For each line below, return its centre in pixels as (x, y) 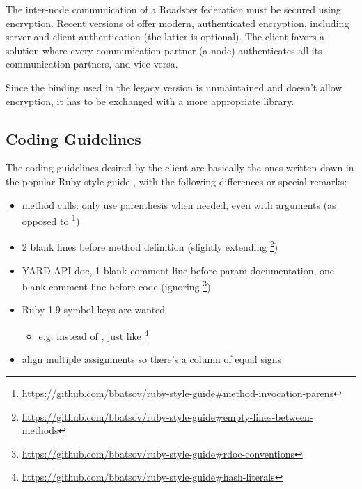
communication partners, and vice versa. (92, 64)
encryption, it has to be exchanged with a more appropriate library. (150, 101)
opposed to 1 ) (51, 220)
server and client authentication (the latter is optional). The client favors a (165, 37)
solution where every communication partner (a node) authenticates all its (164, 50)
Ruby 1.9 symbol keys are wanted (94, 310)
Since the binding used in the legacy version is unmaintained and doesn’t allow (174, 87)
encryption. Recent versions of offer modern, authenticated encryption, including (178, 23)
